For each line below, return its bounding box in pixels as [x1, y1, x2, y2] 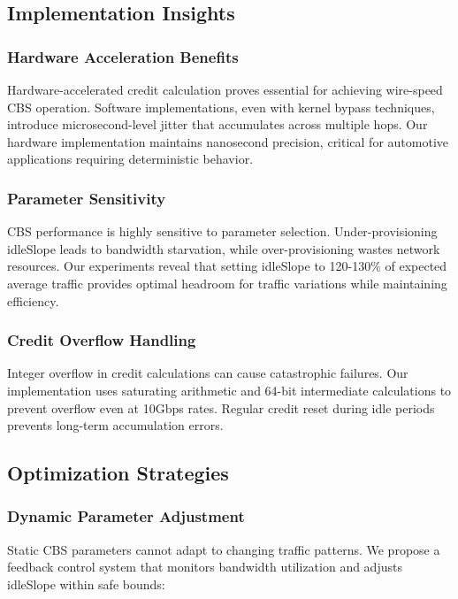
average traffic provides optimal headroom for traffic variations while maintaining [7, 273, 447, 292]
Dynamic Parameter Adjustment [7, 505, 245, 527]
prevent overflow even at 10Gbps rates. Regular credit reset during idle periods [7, 398, 435, 417]
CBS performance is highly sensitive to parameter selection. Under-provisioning [7, 222, 438, 241]
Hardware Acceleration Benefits [7, 45, 239, 67]
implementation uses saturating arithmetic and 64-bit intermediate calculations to [7, 380, 452, 399]
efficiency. [7, 291, 59, 310]
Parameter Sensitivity [7, 187, 166, 209]
